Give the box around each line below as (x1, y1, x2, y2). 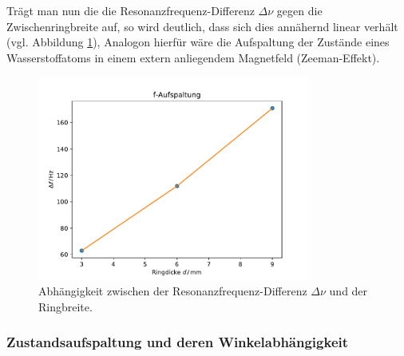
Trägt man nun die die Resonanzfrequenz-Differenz (6, 2, 255, 18)
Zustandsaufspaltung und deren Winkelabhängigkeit (6, 332, 349, 352)
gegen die (276, 2, 323, 18)
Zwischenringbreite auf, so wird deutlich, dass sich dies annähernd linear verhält (6, 18, 398, 34)
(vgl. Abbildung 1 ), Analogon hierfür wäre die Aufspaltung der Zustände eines (6, 34, 390, 50)
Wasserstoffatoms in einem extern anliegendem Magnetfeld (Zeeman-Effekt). (6, 49, 380, 65)
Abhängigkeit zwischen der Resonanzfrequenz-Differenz (38, 283, 307, 299)
